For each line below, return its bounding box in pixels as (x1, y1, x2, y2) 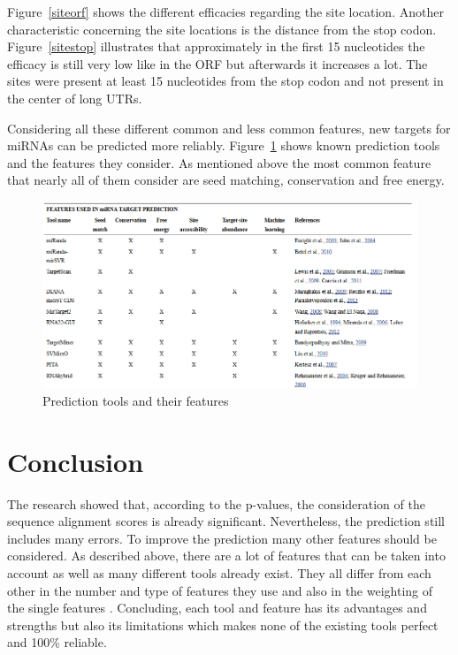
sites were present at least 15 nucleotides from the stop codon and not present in (7, 72, 444, 90)
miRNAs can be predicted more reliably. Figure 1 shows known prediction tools (7, 136, 440, 155)
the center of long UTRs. (7, 88, 142, 107)
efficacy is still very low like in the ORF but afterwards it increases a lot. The (7, 54, 428, 72)
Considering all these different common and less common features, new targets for (7, 118, 451, 137)
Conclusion (7, 443, 144, 479)
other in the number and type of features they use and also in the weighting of (7, 581, 433, 599)
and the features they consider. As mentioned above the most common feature (7, 153, 431, 171)
